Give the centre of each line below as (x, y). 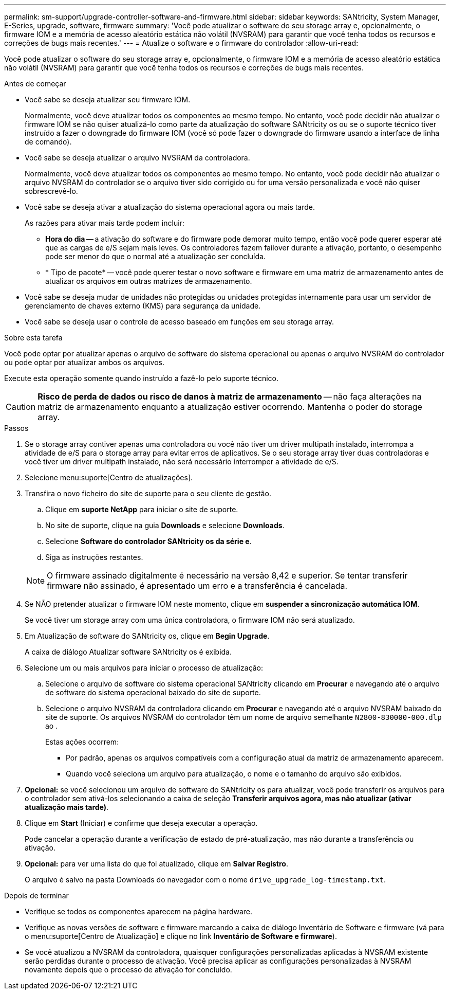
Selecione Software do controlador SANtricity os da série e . (148, 541)
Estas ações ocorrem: (82, 742)
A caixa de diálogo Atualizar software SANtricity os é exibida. (128, 652)
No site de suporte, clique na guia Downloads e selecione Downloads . (165, 525)
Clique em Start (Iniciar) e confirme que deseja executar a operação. (141, 823)
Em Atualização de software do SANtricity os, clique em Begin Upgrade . (147, 636)
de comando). (48, 142)
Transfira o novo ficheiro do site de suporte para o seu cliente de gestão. (148, 493)
